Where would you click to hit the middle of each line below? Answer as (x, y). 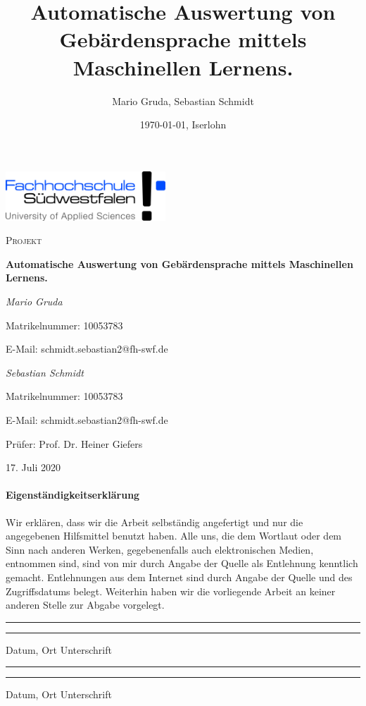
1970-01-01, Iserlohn (183, 124)
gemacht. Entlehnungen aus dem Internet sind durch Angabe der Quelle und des (179, 577)
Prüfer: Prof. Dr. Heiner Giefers (74, 443)
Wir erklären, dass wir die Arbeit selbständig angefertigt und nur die (154, 522)
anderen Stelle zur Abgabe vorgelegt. (85, 605)
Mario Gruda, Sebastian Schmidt (183, 101)
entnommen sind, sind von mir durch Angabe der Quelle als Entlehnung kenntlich (182, 563)
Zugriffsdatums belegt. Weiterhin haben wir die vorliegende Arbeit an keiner (171, 591)
